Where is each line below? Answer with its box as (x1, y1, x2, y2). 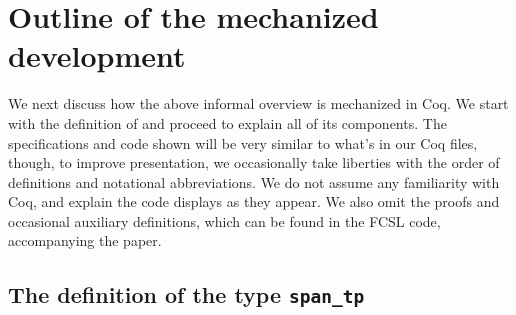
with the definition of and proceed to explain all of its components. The (8, 112, 447, 133)
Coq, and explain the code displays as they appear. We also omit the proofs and (8, 191, 500, 212)
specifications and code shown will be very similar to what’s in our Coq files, (8, 132, 478, 153)
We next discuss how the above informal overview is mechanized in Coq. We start (8, 93, 509, 114)
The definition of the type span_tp (8, 279, 365, 310)
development (8, 35, 186, 76)
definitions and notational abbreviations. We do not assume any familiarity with (8, 171, 500, 192)
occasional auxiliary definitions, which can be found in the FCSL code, (8, 210, 441, 231)
